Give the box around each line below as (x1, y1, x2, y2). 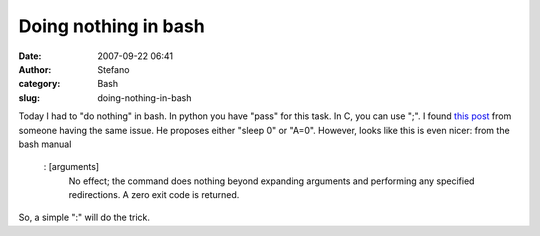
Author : (18, 63, 52, 75)
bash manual (18, 138, 72, 150)
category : (18, 78, 61, 90)
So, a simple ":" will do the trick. (18, 211, 150, 224)
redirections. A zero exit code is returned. (68, 189, 240, 201)
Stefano (97, 63, 130, 75)
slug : (18, 91, 40, 104)
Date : (18, 50, 42, 62)
